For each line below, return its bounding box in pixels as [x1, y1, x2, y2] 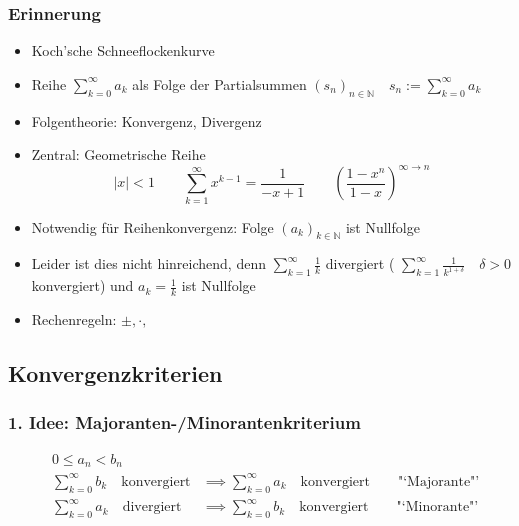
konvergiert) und [31, 275, 134, 296]
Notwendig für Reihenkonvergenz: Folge [31, 216, 274, 237]
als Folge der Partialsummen [132, 73, 307, 94]
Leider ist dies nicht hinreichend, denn [31, 253, 266, 274]
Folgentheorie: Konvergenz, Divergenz [31, 110, 262, 131]
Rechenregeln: [31, 309, 117, 330]
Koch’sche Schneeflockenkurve [31, 40, 215, 61]
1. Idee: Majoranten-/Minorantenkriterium [8, 410, 361, 435]
